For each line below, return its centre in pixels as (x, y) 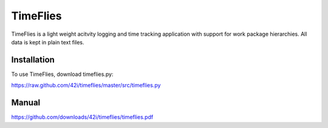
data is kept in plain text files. (48, 42)
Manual (26, 103)
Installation (33, 60)
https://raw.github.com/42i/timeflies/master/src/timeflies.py (86, 86)
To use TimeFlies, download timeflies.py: (62, 74)
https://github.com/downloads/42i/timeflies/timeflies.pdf (82, 117)
